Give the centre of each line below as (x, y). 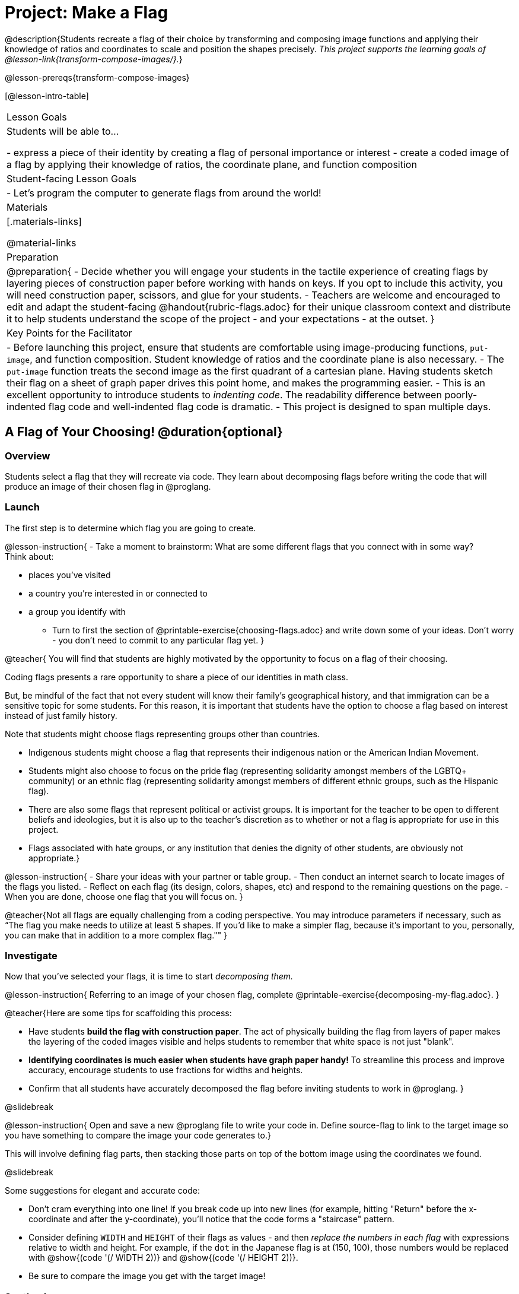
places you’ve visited (70, 575)
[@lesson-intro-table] (47, 96)
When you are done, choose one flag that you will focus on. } (124, 896)
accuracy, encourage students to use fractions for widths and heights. (166, 1070)
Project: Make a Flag (87, 12)
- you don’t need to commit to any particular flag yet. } (158, 640)
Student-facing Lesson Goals (72, 178)
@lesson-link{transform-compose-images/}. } (94, 59)
